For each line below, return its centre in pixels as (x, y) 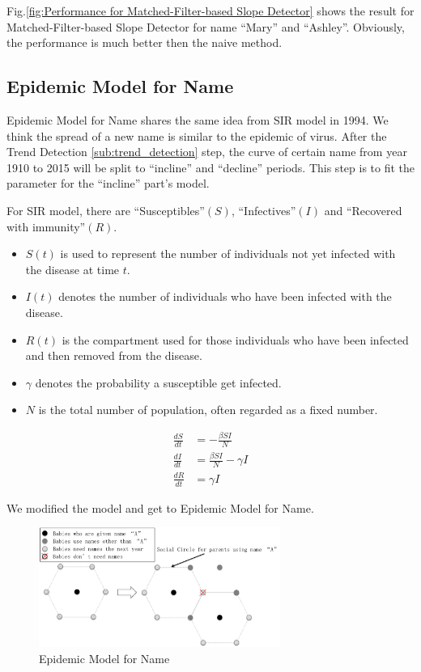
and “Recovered (363, 210)
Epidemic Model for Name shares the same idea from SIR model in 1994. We (198, 119)
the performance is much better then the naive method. (145, 42)
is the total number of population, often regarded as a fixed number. (208, 410)
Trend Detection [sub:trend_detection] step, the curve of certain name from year (207, 152)
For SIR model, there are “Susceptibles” (106, 210)
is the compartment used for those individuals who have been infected (235, 339)
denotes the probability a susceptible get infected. (158, 382)
